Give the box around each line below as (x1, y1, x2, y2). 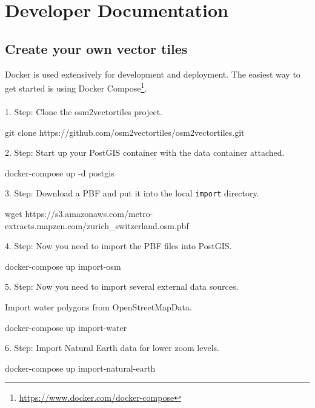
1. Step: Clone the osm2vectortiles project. (5, 105, 162, 118)
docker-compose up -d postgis (5, 166, 114, 179)
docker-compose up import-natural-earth (5, 361, 156, 374)
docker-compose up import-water (5, 321, 127, 333)
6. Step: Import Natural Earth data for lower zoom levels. (5, 341, 219, 354)
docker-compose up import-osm (5, 259, 121, 272)
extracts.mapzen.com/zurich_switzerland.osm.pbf (5, 219, 189, 232)
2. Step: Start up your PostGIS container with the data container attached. (5, 146, 285, 159)
